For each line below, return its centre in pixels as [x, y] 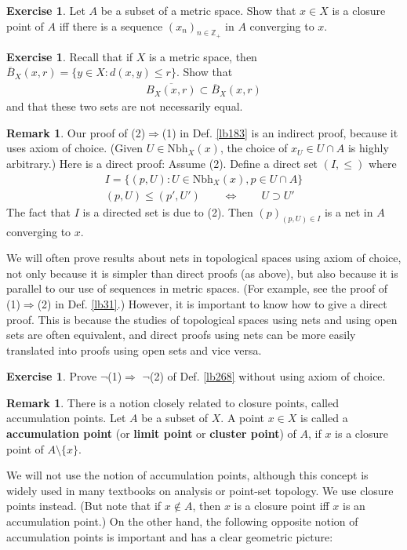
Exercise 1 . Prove [52, 376]
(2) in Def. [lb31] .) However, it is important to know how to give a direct [212, 303]
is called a [324, 418]
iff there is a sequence [111, 25]
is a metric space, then [203, 56]
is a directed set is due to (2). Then [168, 211]
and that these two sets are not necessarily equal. [125, 106]
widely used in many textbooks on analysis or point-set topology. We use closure [200, 490]
